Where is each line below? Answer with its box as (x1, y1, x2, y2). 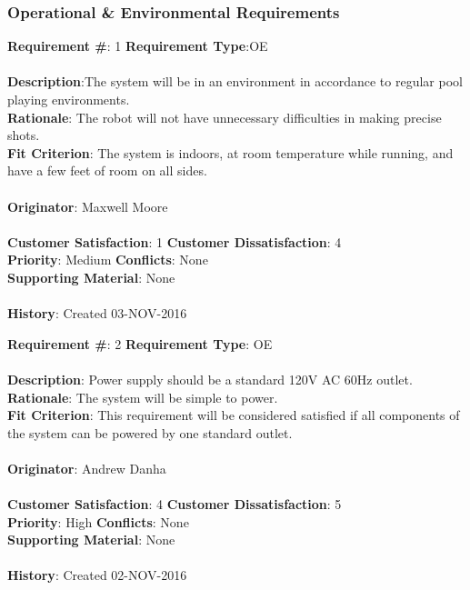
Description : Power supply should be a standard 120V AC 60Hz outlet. (7, 369, 413, 388)
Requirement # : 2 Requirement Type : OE (7, 334, 273, 353)
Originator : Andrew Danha (7, 458, 166, 477)
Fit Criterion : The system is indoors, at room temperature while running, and (7, 143, 454, 162)
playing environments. (7, 90, 130, 108)
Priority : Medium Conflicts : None (7, 250, 208, 269)
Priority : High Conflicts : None (7, 512, 189, 531)
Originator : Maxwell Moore (7, 196, 168, 215)
